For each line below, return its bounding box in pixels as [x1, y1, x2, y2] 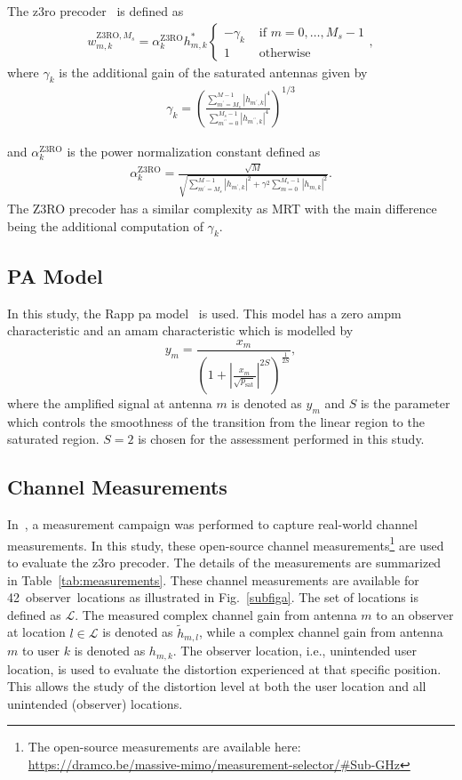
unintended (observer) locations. [7, 694, 183, 712]
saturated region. [7, 430, 100, 448]
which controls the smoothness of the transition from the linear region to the [7, 412, 425, 430]
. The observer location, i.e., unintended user [172, 641, 417, 660]
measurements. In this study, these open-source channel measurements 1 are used [7, 533, 444, 554]
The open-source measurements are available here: [28, 737, 301, 756]
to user [21, 641, 60, 660]
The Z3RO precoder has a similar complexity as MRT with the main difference [7, 198, 437, 217]
